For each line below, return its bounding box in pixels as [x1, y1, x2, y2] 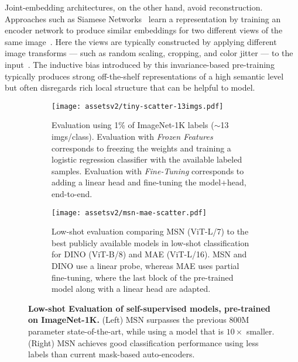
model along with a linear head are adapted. [52, 282, 211, 295]
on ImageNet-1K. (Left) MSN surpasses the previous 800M [28, 313, 249, 326]
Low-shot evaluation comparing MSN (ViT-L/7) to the [52, 225, 249, 237]
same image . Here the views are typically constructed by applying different [5, 35, 277, 47]
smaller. [246, 325, 275, 337]
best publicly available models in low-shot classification [52, 236, 249, 249]
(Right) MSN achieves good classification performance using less [28, 336, 259, 349]
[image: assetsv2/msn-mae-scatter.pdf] [52, 208, 207, 217]
